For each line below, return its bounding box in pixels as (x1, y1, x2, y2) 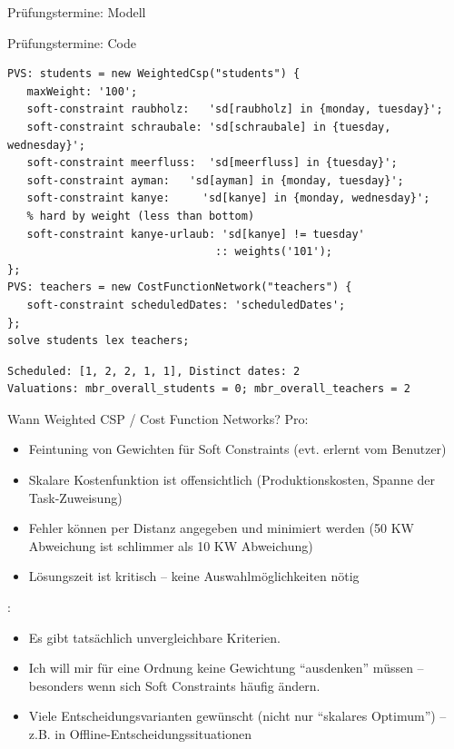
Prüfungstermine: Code (7, 33, 136, 52)
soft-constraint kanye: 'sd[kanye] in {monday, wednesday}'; (26, 192, 430, 205)
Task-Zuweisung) (28, 488, 123, 507)
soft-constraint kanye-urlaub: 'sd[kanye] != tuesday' (26, 227, 365, 241)
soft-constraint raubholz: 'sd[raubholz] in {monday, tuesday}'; (26, 103, 443, 116)
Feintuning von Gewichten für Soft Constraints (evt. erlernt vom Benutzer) (28, 439, 447, 458)
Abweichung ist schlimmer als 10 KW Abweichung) (28, 536, 313, 555)
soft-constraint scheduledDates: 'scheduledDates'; (26, 298, 346, 311)
